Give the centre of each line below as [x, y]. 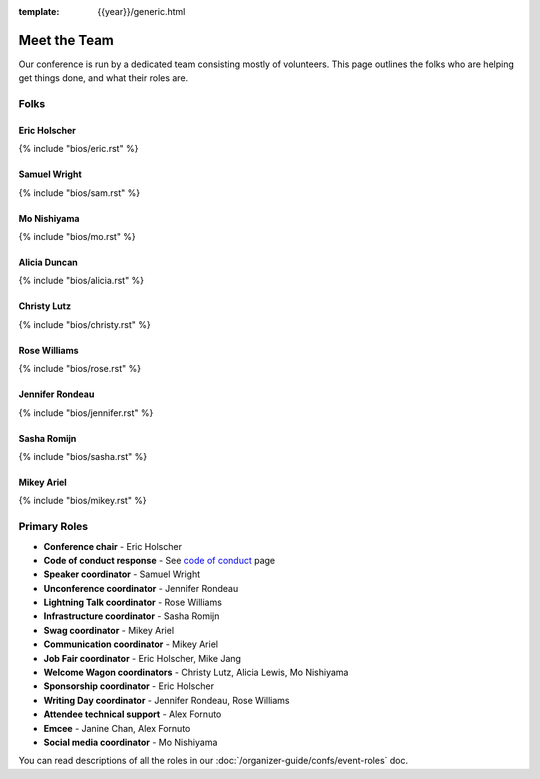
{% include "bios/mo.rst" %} [77, 237]
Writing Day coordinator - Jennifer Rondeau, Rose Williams [166, 700]
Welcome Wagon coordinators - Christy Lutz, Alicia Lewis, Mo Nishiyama [196, 672]
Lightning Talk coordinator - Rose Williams [132, 602]
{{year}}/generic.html [141, 11]
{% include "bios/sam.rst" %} [79, 192]
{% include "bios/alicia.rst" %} [81, 281]
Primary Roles [53, 527]
